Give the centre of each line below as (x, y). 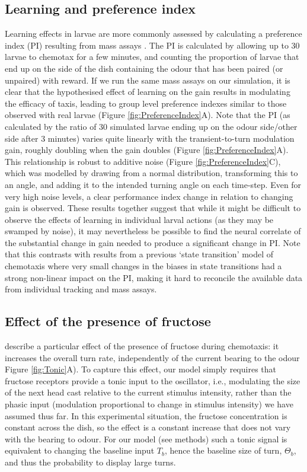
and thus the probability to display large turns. (90, 462)
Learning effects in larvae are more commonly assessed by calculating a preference (153, 34)
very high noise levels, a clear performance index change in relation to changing (149, 196)
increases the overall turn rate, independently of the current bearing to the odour (152, 357)
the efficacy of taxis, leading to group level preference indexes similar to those (146, 103)
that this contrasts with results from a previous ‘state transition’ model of (139, 254)
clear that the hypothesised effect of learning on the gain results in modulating (148, 92)
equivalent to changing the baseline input (80, 450)
